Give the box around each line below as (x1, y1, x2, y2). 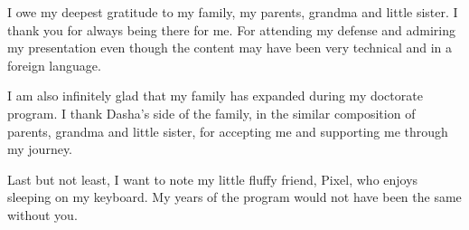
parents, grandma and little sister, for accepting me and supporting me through (7, 121, 448, 140)
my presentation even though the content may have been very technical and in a (7, 38, 453, 57)
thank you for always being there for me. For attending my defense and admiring (7, 20, 456, 39)
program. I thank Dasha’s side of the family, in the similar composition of (7, 103, 416, 122)
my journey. (7, 139, 73, 158)
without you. (7, 205, 78, 224)
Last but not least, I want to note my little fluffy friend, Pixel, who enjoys (7, 169, 418, 188)
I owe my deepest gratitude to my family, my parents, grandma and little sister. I (7, 3, 458, 21)
